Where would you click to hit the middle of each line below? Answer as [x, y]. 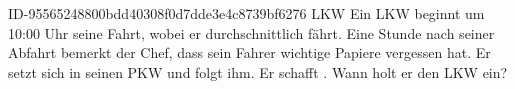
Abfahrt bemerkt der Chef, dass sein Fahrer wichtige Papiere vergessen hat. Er [249, 52]
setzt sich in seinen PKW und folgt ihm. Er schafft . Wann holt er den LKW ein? [258, 71]
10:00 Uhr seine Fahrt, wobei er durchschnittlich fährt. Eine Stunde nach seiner [251, 32]
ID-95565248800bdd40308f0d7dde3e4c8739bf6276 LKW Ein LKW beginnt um [246, 13]
